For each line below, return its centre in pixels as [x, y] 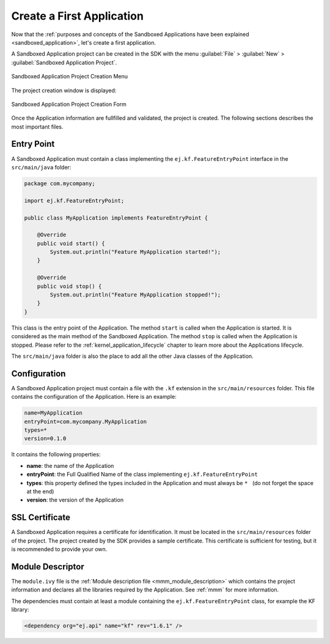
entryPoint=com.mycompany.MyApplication [85, 421]
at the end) [40, 491]
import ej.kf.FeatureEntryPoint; [74, 201]
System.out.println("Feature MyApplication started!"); [135, 252]
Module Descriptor [48, 567]
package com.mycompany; [60, 183]
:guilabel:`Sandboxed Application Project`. [64, 62]
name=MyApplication [53, 413]
